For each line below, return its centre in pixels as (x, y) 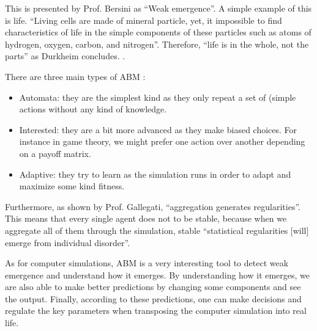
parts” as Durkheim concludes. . (65, 56)
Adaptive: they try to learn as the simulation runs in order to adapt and (155, 174)
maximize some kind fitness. (72, 186)
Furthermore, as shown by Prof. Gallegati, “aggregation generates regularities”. (153, 206)
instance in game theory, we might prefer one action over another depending (162, 141)
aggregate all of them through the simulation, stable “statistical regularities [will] (157, 230)
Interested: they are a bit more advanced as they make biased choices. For (158, 129)
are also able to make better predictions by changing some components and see (153, 287)
